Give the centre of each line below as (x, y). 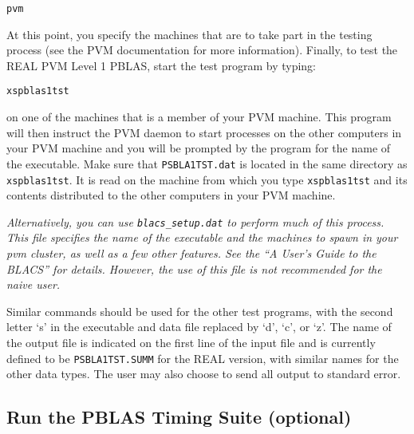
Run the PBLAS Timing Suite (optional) (179, 417)
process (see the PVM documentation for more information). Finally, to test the (202, 50)
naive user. (34, 284)
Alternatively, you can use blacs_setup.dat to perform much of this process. (195, 221)
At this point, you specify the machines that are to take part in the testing (189, 34)
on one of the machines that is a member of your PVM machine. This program (199, 117)
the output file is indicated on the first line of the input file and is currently (191, 342)
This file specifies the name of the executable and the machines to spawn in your (202, 237)
